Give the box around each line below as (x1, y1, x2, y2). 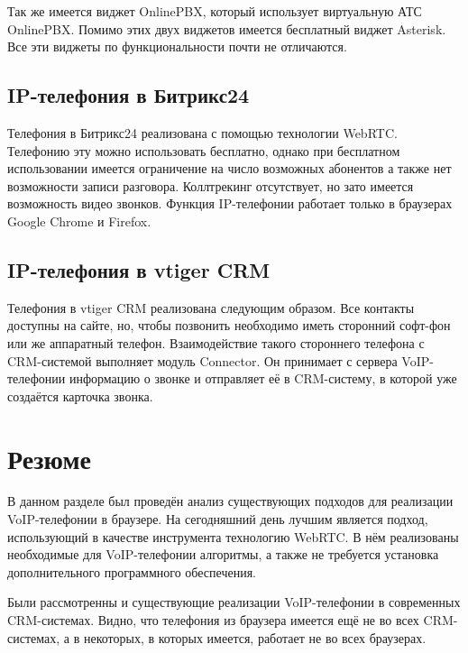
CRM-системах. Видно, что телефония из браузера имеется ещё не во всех (7, 611, 419, 629)
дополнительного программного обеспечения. (7, 562, 257, 581)
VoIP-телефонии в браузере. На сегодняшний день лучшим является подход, (7, 510, 428, 529)
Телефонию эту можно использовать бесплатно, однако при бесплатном (7, 141, 400, 160)
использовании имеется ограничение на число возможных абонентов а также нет (7, 159, 452, 178)
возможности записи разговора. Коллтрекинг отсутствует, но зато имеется (7, 176, 414, 195)
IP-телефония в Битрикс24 (7, 81, 250, 109)
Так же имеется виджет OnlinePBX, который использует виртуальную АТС (7, 2, 422, 20)
